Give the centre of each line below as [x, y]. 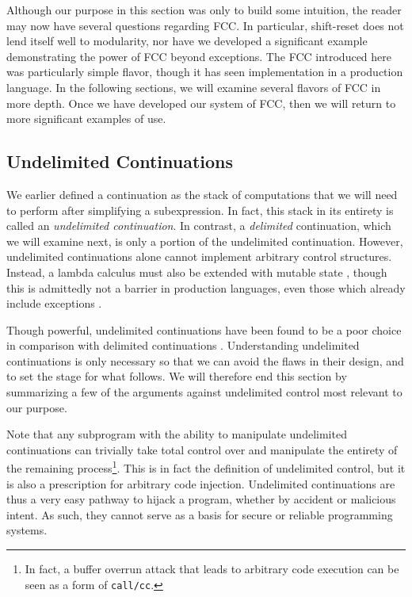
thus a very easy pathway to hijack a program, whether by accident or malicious [201, 499]
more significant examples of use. [86, 119]
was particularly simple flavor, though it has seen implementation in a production [205, 72]
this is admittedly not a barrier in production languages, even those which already [206, 287]
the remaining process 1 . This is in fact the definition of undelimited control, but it [206, 467]
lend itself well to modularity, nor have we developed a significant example [187, 41]
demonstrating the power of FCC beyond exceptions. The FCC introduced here [199, 56]
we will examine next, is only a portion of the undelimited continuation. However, [205, 241]
